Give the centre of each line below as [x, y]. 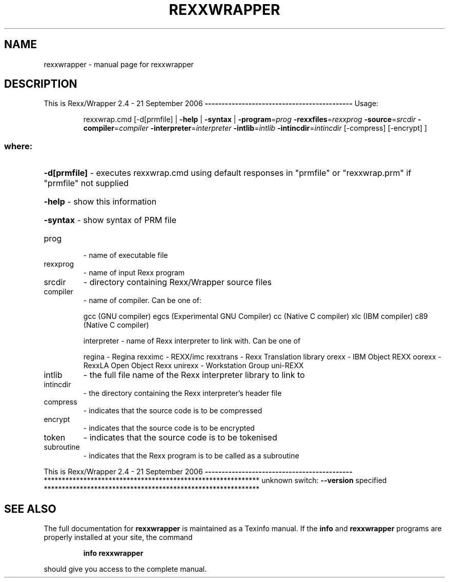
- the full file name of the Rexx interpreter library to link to [194, 375]
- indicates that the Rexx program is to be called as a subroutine [191, 456]
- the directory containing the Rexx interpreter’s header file [182, 393]
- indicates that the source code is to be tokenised [180, 438]
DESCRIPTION [41, 84]
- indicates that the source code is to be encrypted [169, 428]
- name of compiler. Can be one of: [142, 300]
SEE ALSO [30, 509]
